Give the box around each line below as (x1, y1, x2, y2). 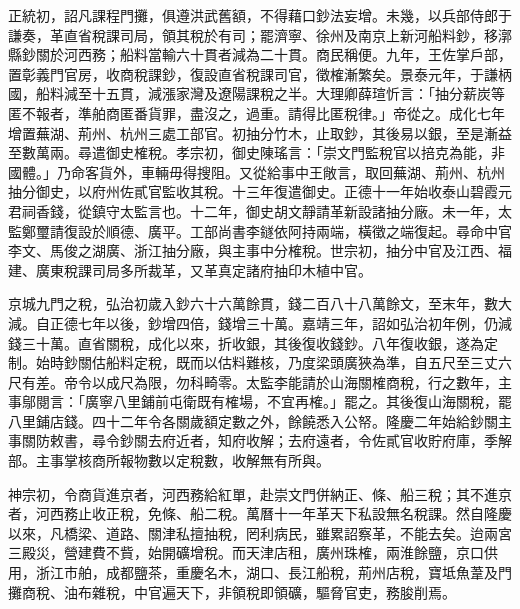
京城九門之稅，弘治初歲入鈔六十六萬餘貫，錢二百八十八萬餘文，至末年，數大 (8, 293, 512, 314)
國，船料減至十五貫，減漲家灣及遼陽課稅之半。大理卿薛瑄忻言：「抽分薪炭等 (8, 83, 505, 104)
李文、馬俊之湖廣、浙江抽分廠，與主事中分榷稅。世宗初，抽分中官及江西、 (8, 240, 498, 261)
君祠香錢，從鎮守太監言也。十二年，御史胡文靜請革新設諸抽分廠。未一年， (8, 200, 498, 221)
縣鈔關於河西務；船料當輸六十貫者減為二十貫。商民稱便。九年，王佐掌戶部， (8, 44, 512, 65)
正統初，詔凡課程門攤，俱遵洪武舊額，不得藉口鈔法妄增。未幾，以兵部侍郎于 (8, 5, 512, 25)
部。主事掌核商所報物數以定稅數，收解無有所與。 (8, 450, 330, 471)
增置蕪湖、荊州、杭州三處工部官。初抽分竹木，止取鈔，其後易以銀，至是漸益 (8, 122, 512, 143)
